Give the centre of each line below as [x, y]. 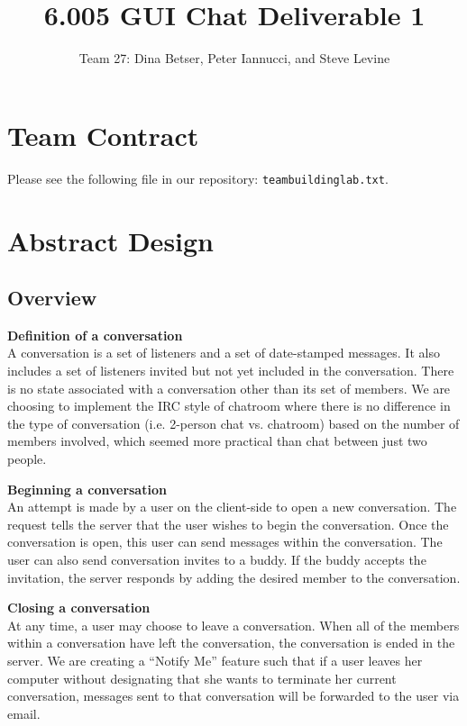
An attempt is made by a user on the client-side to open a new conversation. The [232, 507]
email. [24, 713]
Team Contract [103, 135]
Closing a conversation [79, 608]
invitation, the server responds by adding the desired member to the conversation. [234, 577]
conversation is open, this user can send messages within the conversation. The [225, 542]
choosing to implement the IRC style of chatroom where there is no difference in [229, 406]
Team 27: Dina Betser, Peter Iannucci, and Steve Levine [234, 58]
